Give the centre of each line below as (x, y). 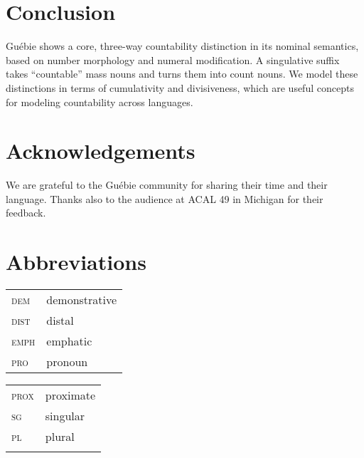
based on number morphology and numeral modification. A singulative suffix (173, 59)
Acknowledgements (101, 151)
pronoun (67, 362)
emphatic (69, 341)
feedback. (26, 213)
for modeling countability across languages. (100, 102)
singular (65, 416)
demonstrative (82, 300)
